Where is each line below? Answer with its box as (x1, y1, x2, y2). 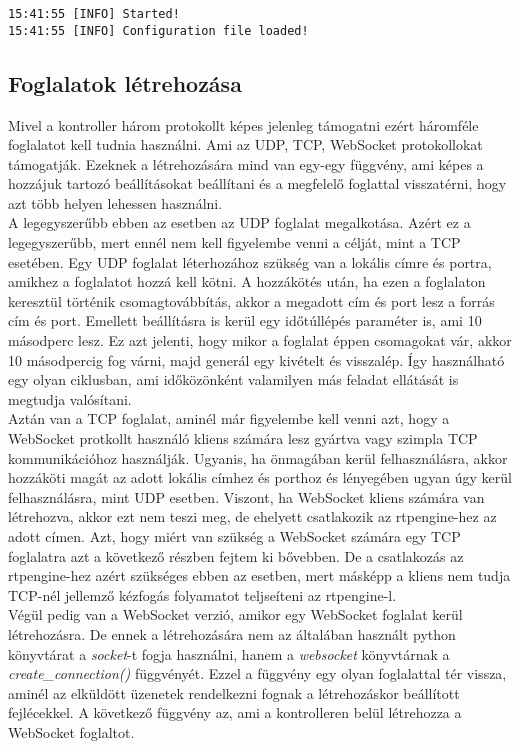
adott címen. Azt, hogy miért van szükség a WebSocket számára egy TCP (8, 525, 461, 546)
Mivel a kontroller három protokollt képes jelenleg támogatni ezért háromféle (8, 114, 479, 135)
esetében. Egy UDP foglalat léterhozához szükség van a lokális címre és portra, (8, 251, 492, 272)
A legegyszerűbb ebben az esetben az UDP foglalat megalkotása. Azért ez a (8, 212, 471, 233)
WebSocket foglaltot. (8, 721, 135, 742)
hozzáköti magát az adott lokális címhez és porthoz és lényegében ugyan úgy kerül (8, 467, 512, 488)
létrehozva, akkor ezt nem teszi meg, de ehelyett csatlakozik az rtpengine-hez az (8, 506, 497, 527)
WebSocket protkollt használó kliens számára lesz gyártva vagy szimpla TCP (8, 428, 478, 449)
